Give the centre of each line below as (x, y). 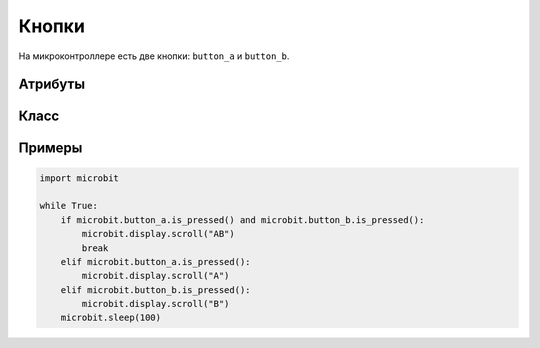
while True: (69, 206)
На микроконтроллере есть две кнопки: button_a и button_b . (154, 56)
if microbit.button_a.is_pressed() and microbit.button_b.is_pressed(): (242, 219)
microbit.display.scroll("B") (155, 304)
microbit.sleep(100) (111, 318)
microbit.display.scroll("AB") (158, 234)
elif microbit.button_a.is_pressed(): (155, 261)
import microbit (79, 178)
